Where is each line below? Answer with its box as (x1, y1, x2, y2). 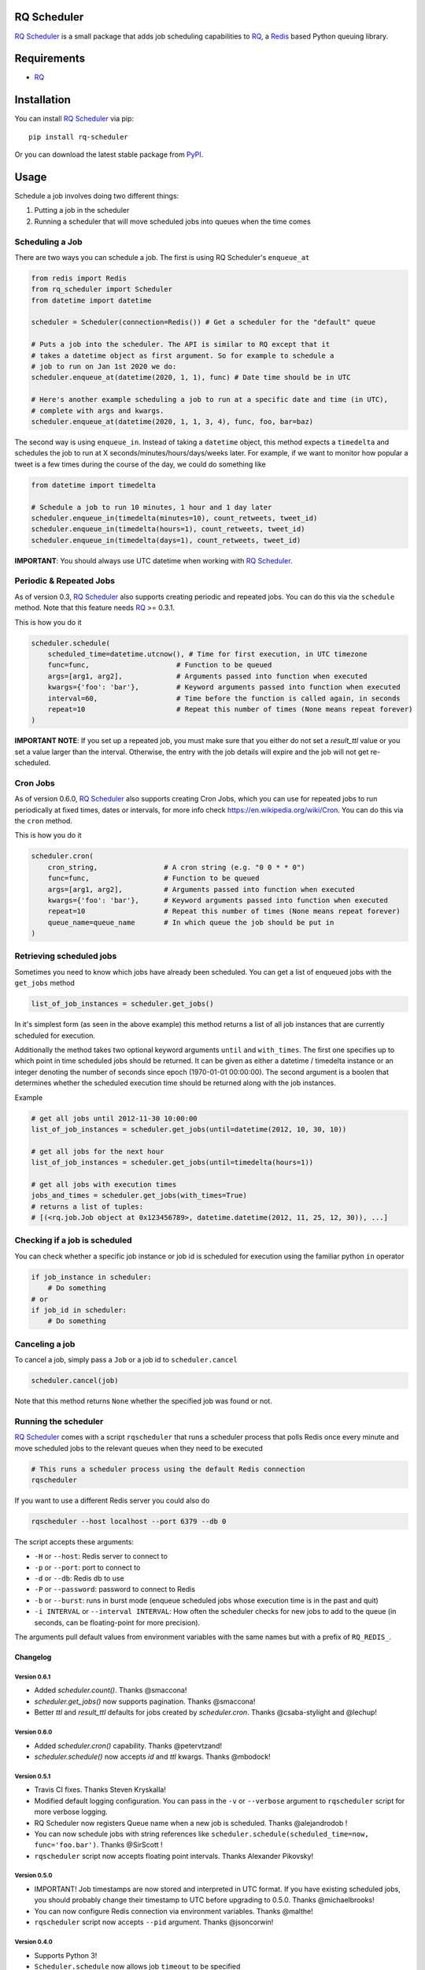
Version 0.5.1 (14, 1772, 51, 1780)
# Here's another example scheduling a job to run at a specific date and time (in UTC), (31, 395, 389, 404)
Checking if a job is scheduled (14, 1235, 132, 1246)
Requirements (14, 52, 86, 65)
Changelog (14, 1652, 52, 1662)
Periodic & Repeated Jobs (14, 575, 116, 586)
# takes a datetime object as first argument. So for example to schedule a (31, 351, 334, 360)
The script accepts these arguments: (14, 1537, 134, 1546)
